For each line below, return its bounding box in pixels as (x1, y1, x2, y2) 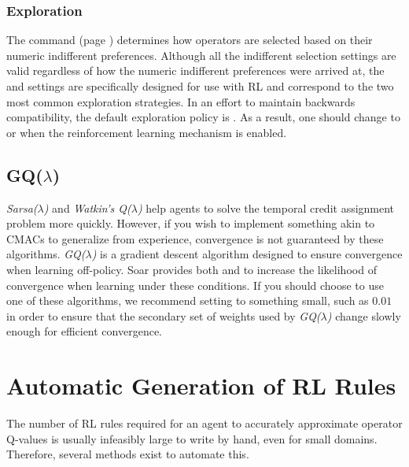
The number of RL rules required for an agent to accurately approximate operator (6, 415, 403, 432)
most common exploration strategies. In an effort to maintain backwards (6, 93, 356, 109)
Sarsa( (6, 199, 38, 216)
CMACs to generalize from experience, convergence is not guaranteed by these (6, 230, 384, 246)
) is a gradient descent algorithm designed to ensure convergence (91, 246, 403, 262)
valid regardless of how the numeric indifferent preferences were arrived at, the (6, 62, 385, 79)
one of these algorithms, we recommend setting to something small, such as (6, 292, 369, 309)
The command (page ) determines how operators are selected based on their (6, 32, 373, 48)
